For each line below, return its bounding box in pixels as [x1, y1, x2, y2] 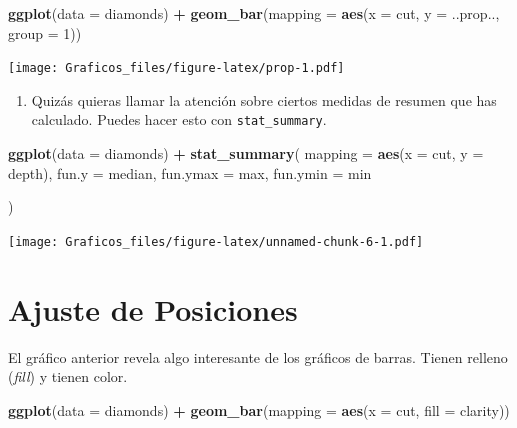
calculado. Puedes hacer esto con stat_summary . [31, 109, 327, 130]
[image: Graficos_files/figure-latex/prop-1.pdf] [8, 61, 345, 76]
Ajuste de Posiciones [8, 288, 298, 329]
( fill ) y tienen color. [8, 366, 128, 387]
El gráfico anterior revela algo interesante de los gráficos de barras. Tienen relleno [8, 346, 508, 367]
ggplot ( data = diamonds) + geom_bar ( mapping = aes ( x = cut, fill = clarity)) [8, 399, 510, 420]
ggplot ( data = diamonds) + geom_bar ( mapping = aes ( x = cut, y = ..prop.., [8, 3, 500, 23]
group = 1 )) [8, 22, 82, 43]
